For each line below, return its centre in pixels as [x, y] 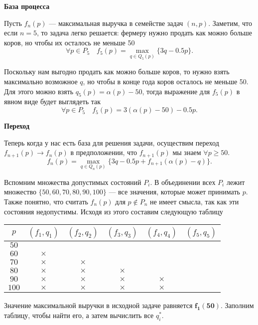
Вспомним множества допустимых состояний [73, 182]
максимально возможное [41, 81]
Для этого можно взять [39, 91]
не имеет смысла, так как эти [194, 201]
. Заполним [237, 305]
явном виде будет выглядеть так [53, 101]
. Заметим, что [230, 23]
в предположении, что [104, 152]
